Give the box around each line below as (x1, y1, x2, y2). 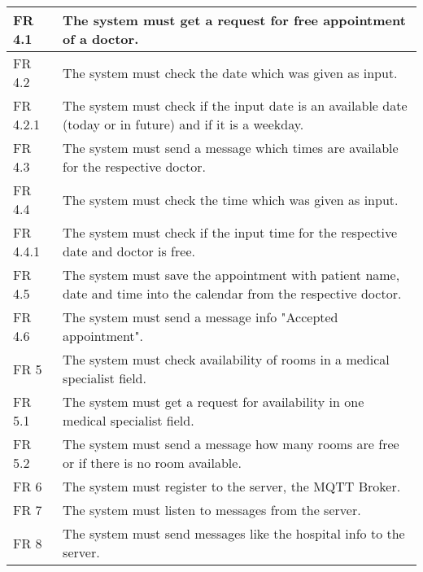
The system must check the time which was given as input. (63, 190, 399, 209)
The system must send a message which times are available (63, 138, 399, 157)
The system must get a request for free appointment (63, 11, 406, 29)
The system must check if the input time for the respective (63, 223, 398, 242)
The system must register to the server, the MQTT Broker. (63, 477, 401, 496)
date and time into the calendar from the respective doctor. (63, 284, 402, 303)
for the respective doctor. (63, 157, 206, 176)
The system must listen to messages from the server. (63, 500, 361, 519)
